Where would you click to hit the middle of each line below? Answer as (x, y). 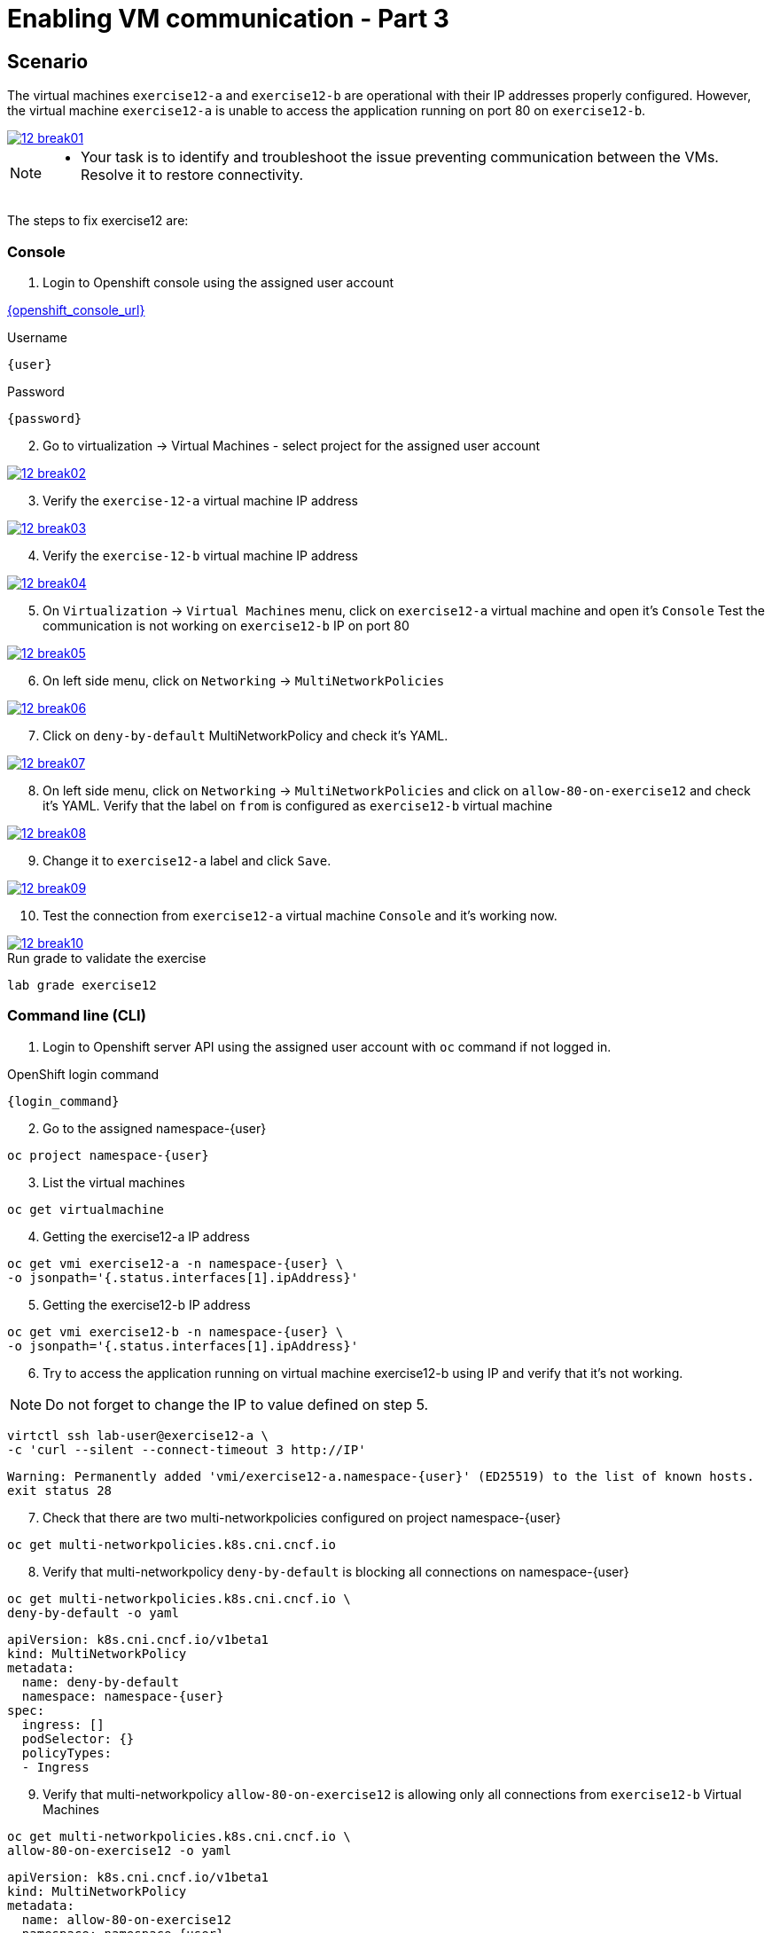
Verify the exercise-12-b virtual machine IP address (200, 555)
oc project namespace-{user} (108, 1155)
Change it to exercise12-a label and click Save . (187, 860)
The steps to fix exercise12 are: (98, 221)
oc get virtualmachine (86, 1209)
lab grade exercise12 (82, 985)
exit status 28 (60, 1490)
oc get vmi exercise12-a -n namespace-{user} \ (175, 1263)
